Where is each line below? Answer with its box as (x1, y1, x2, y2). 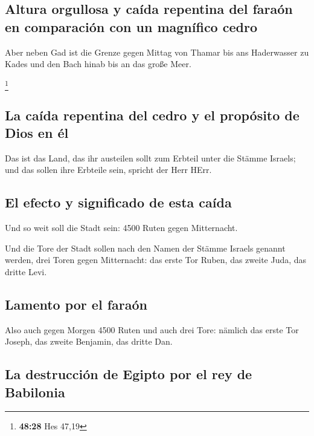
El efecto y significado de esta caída (5, 193, 232, 212)
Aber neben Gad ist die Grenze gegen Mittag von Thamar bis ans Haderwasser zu (5, 45, 309, 58)
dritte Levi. (5, 265, 47, 278)
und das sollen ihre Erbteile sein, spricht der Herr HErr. (5, 163, 212, 176)
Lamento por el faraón (5, 294, 147, 313)
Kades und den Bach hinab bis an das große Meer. (5, 57, 191, 70)
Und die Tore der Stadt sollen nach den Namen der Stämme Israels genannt (5, 241, 286, 254)
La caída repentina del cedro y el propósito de (5, 105, 300, 124)
